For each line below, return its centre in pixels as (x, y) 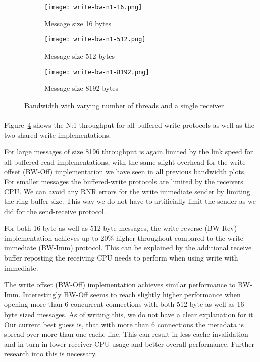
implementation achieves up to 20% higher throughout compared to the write (124, 238)
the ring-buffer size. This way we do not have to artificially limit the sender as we (130, 201)
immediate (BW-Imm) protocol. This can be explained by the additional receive (128, 248)
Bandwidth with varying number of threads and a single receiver (124, 105)
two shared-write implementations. (58, 135)
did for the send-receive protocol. (55, 211)
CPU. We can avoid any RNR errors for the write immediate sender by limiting (127, 191)
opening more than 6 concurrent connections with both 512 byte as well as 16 (124, 304)
